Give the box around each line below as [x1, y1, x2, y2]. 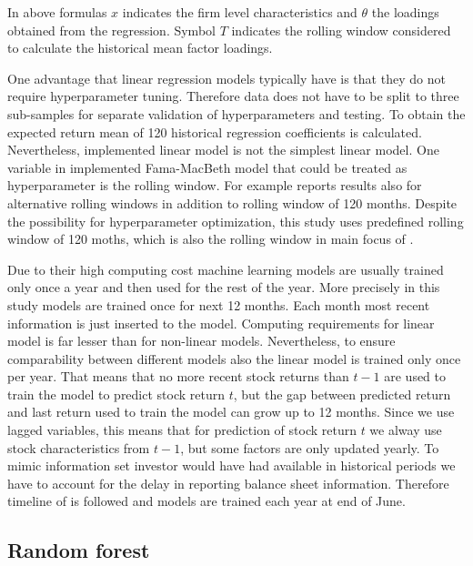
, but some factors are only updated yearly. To [180, 438, 439, 457]
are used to [384, 367, 447, 386]
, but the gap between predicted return [233, 384, 451, 403]
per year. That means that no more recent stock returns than [7, 367, 349, 386]
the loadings [371, 3, 439, 21]
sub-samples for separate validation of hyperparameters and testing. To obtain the [7, 104, 466, 123]
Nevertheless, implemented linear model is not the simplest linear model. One [7, 140, 439, 159]
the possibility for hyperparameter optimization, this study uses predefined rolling [7, 211, 464, 230]
